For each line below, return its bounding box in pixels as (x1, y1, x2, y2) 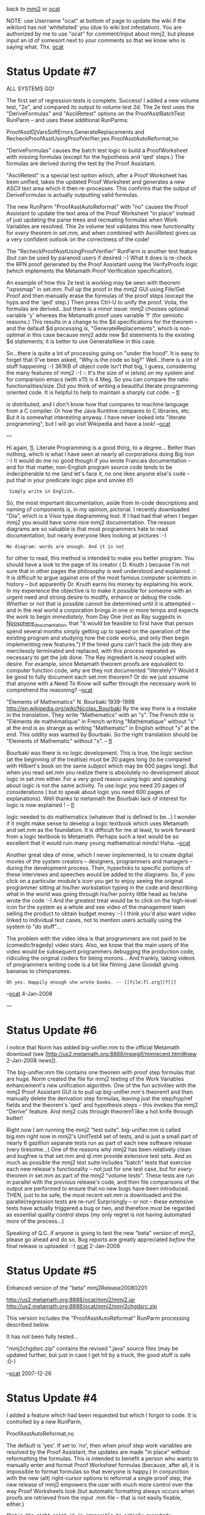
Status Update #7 (6, 64, 97, 79)
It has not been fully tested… (6, 1333, 78, 1340)
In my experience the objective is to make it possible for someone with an (6, 587, 192, 594)
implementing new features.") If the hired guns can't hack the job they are (6, 641, 192, 648)
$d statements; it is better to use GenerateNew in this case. (6, 337, 156, 345)
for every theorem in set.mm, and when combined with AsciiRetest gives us (6, 229, 197, 236)
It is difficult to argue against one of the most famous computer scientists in (6, 574, 197, 581)
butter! (6, 1114, 23, 1122)
